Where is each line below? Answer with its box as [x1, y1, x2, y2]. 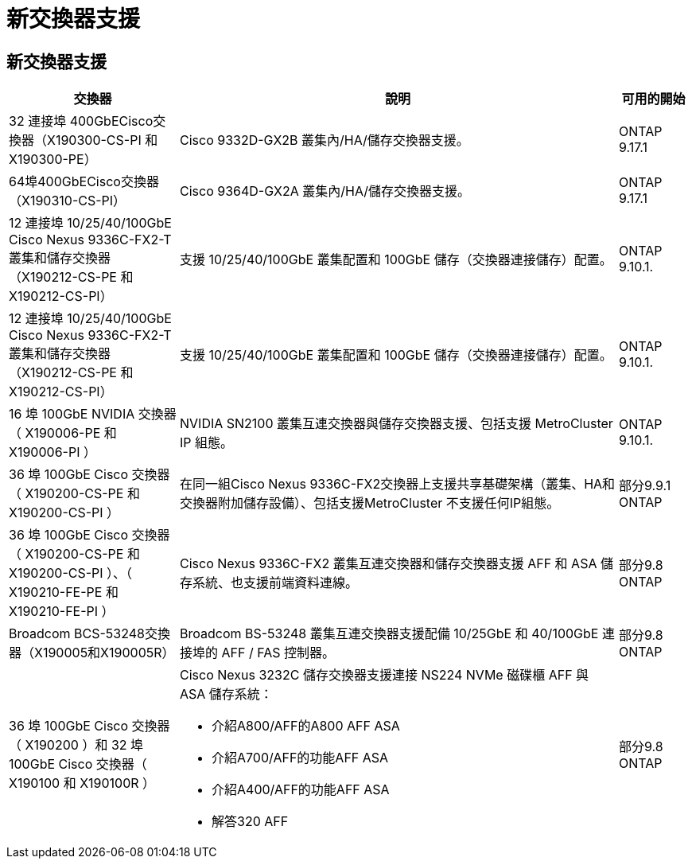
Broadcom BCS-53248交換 [9, 625, 170, 642]
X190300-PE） [9, 151, 97, 168]
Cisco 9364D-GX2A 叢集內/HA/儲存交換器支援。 [180, 183, 471, 200]
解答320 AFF [212, 813, 289, 830]
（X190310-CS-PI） [9, 193, 126, 209]
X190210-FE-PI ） [9, 603, 115, 620]
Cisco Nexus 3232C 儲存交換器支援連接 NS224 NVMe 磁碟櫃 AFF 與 [180, 667, 589, 684]
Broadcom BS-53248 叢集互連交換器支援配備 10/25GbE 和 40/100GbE [180, 625, 599, 642]
